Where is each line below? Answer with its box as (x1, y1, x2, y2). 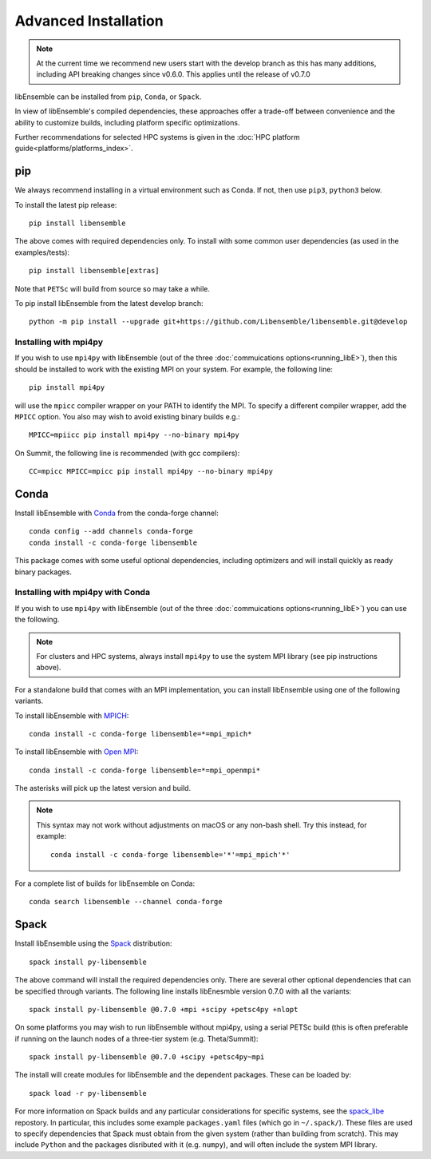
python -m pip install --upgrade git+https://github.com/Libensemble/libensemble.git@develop (29, 317, 408, 327)
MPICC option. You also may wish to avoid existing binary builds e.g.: (14, 412, 240, 422)
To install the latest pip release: (14, 200, 117, 209)
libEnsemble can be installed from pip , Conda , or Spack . (14, 92, 202, 101)
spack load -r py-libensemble (29, 1089, 148, 1097)
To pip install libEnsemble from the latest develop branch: (14, 298, 204, 308)
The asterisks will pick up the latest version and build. (14, 784, 192, 793)
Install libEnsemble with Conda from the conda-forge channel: (14, 508, 219, 518)
